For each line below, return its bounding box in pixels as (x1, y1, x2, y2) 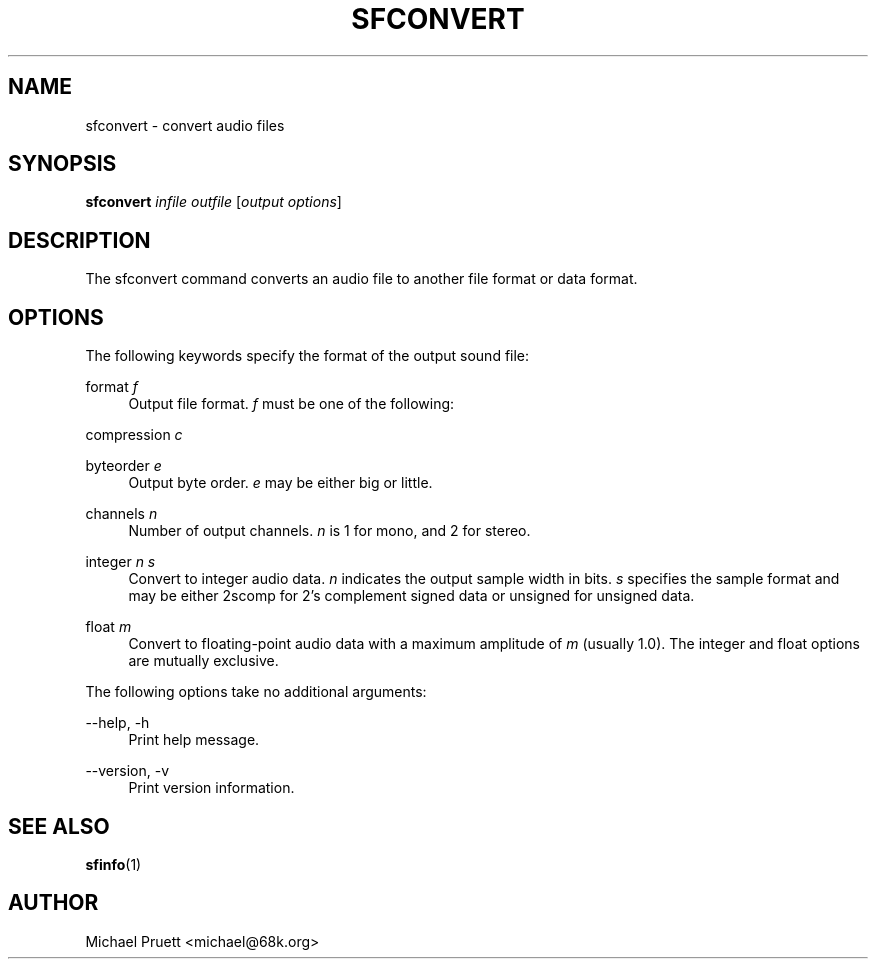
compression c (85, 426, 183, 444)
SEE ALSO (8, 813, 110, 839)
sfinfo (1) (85, 855, 142, 873)
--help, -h (85, 714, 150, 732)
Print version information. (128, 779, 295, 797)
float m (85, 618, 132, 636)
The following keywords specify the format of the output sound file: (85, 347, 530, 365)
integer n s (85, 553, 156, 571)
